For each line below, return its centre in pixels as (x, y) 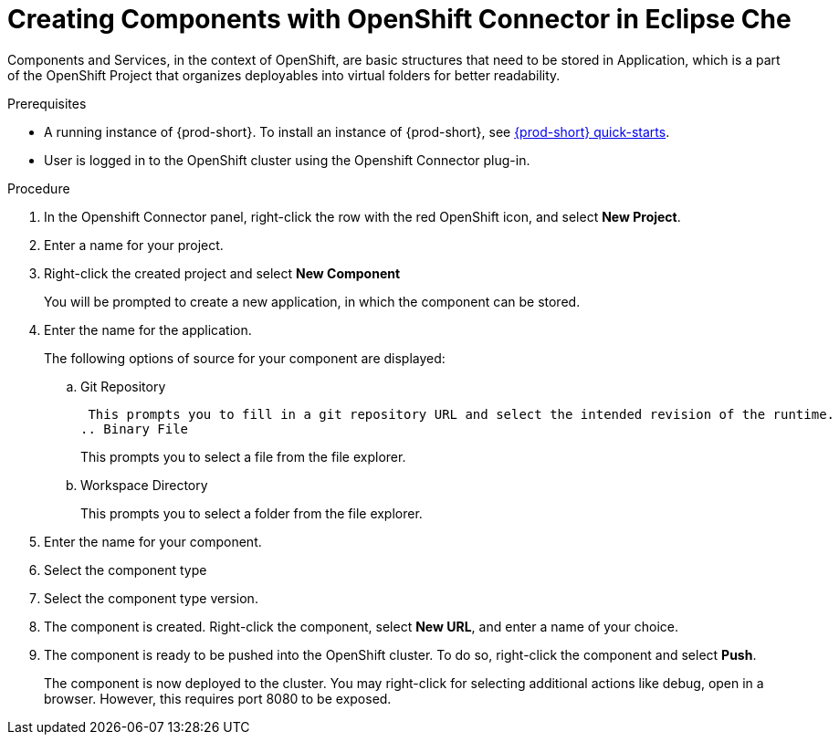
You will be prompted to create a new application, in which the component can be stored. (312, 301)
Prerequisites (47, 103)
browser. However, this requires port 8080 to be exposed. (218, 698)
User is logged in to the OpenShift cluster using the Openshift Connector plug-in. (287, 160)
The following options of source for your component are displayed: (245, 358)
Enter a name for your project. (134, 245)
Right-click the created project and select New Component (222, 273)
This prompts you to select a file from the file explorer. (243, 456)
